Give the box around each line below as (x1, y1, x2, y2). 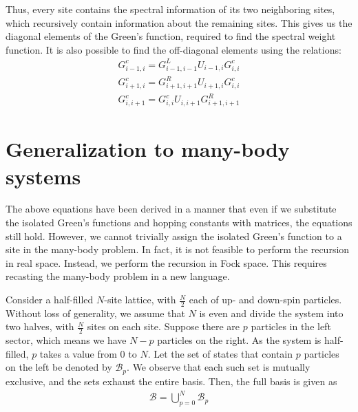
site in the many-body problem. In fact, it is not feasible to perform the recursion (6, 242, 350, 257)
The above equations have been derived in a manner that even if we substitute (6, 202, 337, 216)
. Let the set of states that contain (147, 346, 293, 360)
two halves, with (6, 319, 74, 334)
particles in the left (251, 319, 331, 334)
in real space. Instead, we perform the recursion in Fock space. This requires (6, 255, 327, 270)
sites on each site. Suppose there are (87, 319, 240, 334)
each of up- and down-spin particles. (189, 292, 342, 307)
